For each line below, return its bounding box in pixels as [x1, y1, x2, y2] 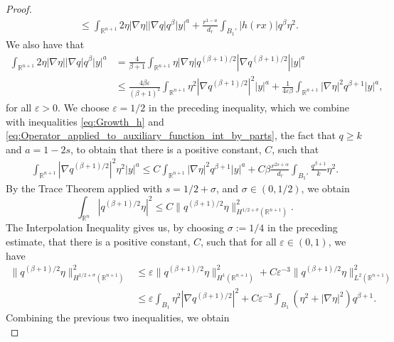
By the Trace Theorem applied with [6, 181, 162, 196]
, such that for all [201, 234, 277, 249]
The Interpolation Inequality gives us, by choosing [6, 220, 225, 235]
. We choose [58, 99, 110, 114]
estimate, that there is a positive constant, [6, 234, 191, 249]
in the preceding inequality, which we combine [148, 99, 349, 114]
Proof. [6, 1, 32, 16]
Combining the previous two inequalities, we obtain [6, 310, 230, 325]
